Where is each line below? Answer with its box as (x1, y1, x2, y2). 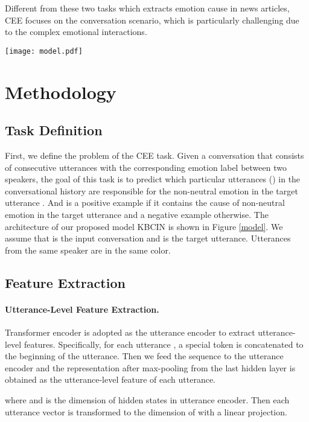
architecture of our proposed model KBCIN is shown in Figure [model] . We (5, 220, 283, 232)
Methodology (5, 79, 116, 104)
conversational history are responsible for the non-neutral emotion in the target (5, 184, 298, 197)
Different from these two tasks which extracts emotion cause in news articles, (5, 2, 290, 14)
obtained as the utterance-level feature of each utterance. (5, 373, 216, 386)
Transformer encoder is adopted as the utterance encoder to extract (5, 325, 255, 338)
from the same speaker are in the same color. (5, 243, 171, 256)
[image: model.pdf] (5, 46, 83, 56)
